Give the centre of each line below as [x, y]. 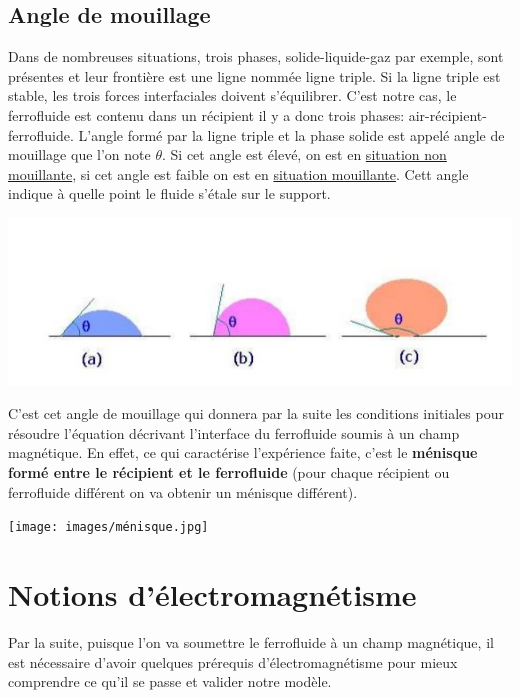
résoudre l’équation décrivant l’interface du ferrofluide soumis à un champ [234, 432]
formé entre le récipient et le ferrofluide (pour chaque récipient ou [229, 472]
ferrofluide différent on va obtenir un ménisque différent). [183, 491]
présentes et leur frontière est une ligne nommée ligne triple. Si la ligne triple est [254, 75]
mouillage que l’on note [79, 154]
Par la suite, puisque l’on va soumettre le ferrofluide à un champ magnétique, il [251, 642]
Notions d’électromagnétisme [212, 594]
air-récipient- [447, 114]
